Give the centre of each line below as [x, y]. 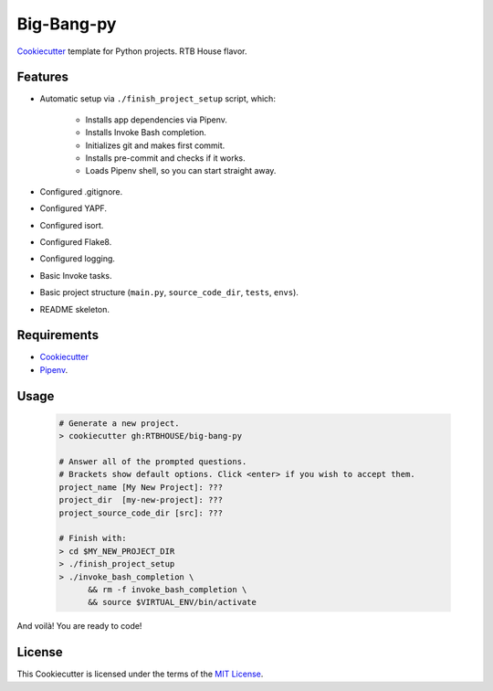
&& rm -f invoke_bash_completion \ [168, 589]
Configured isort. [72, 225]
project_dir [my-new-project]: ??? [141, 500]
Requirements [58, 335]
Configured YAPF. [73, 208]
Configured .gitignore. [81, 191]
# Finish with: [93, 538]
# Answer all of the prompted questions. [153, 462]
